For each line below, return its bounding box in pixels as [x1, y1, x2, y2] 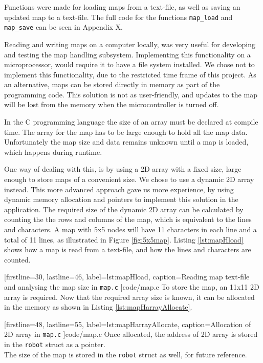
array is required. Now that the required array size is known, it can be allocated [4, 291, 255, 302]
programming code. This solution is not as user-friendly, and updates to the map [4, 89, 257, 99]
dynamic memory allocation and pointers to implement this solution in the [4, 194, 238, 205]
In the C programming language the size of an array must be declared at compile [4, 116, 258, 127]
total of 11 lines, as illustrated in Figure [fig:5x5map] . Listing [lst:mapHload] [4, 234, 244, 245]
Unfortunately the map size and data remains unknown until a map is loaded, [4, 136, 249, 147]
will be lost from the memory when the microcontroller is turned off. [4, 99, 219, 110]
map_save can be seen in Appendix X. [4, 22, 123, 32]
